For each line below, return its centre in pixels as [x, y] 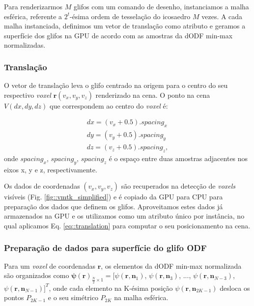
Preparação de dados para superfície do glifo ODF [105, 247]
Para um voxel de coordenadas [50, 265]
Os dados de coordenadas [42, 186]
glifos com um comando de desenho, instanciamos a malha [161, 6]
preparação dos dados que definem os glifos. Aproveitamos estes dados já [113, 206]
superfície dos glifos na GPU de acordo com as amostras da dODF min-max [118, 35]
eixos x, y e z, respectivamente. [51, 169]
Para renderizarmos [33, 6]
